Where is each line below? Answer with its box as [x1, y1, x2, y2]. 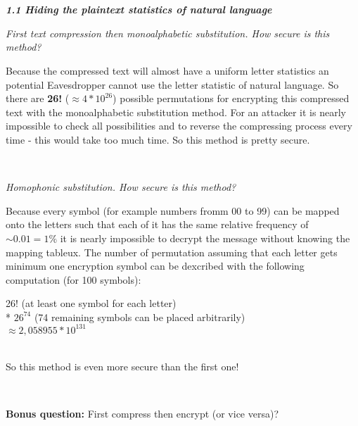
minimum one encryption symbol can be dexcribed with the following [6, 258, 305, 273]
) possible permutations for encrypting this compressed [113, 91, 350, 106]
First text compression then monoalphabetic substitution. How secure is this [6, 25, 330, 40]
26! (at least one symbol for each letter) [6, 296, 177, 311]
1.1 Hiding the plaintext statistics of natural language [6, 2, 272, 17]
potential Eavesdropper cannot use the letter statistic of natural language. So [6, 77, 339, 92]
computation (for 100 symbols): [6, 272, 141, 287]
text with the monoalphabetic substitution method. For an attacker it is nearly [6, 104, 346, 119]
